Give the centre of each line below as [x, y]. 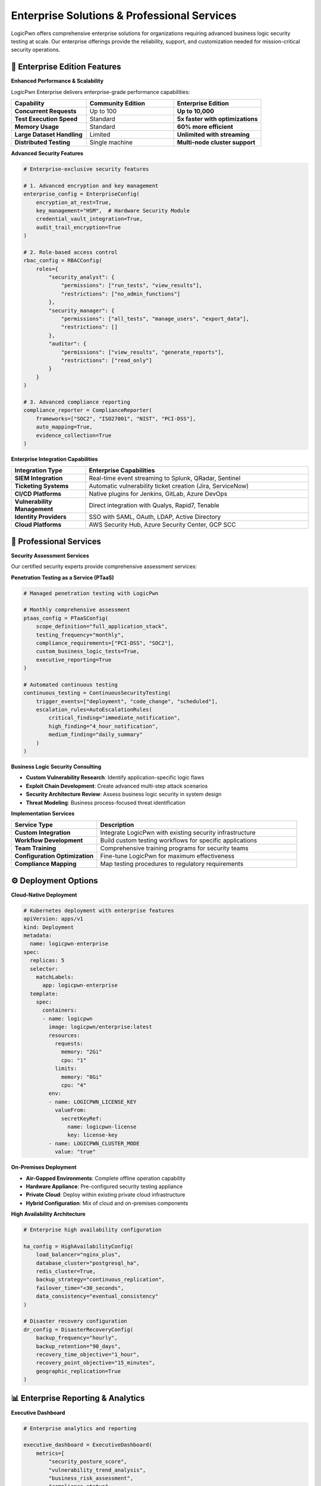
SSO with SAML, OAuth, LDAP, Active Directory [155, 517]
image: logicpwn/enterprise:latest [100, 1027]
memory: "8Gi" [81, 1077]
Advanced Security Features [47, 153]
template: [44, 994]
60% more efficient [205, 127]
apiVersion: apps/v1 [53, 919]
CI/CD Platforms [38, 494]
